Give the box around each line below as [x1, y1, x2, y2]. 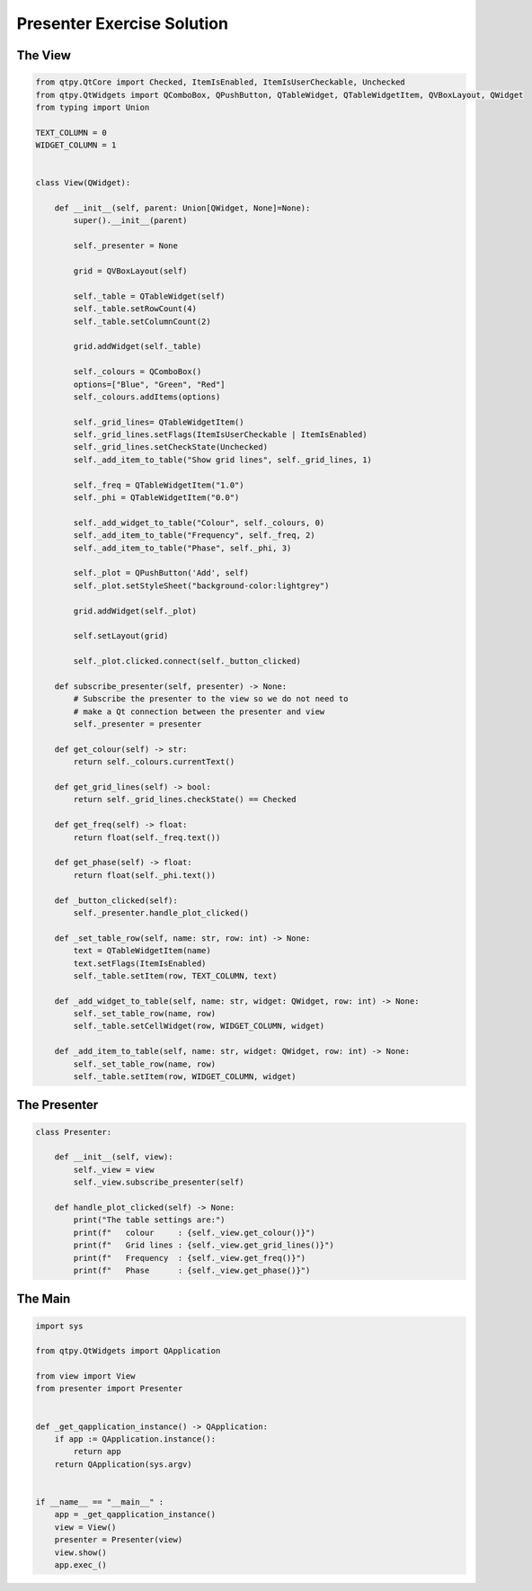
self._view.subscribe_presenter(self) [73, 1177, 244, 1187]
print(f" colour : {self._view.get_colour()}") [73, 1228, 315, 1238]
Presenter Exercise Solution [16, 13, 229, 33]
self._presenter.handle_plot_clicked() [73, 907, 249, 917]
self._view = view [73, 1165, 155, 1175]
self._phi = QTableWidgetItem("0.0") [73, 493, 240, 503]
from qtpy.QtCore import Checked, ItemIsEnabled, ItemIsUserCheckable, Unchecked [35, 77, 406, 87]
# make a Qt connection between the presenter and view [73, 706, 325, 717]
